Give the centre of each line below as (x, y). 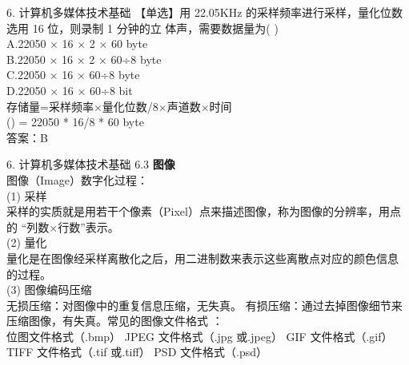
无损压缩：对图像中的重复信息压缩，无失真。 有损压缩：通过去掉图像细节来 (204, 305)
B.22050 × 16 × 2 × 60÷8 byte (84, 59)
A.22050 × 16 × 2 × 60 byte (77, 44)
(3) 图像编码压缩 (49, 290)
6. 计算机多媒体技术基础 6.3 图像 (91, 164)
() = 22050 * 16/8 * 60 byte (75, 122)
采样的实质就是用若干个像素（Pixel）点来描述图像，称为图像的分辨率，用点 (204, 211)
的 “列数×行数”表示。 (63, 226)
